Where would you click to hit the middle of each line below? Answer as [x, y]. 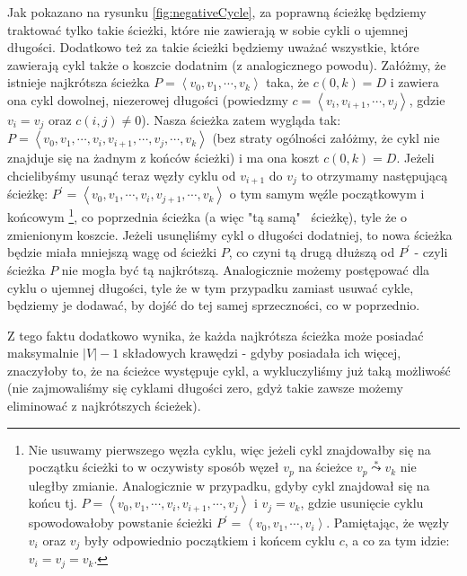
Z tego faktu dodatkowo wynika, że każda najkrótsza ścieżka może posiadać [216, 335]
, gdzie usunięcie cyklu [362, 503]
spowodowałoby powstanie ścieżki [120, 523]
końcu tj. [53, 503]
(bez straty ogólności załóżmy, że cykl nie [326, 138]
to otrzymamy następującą [374, 176]
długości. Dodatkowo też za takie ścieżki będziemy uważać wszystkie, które [213, 47]
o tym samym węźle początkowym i [327, 194]
